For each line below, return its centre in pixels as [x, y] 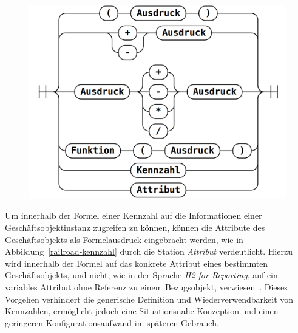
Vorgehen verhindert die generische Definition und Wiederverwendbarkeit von [149, 299]
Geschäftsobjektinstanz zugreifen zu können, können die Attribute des [135, 228]
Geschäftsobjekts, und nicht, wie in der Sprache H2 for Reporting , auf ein [141, 275]
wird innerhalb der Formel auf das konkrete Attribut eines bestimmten [137, 263]
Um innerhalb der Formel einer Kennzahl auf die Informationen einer [134, 215]
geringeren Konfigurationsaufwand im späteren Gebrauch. [112, 322]
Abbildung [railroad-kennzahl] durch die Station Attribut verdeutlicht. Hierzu [149, 251]
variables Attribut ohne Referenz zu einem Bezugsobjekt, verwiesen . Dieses [146, 287]
